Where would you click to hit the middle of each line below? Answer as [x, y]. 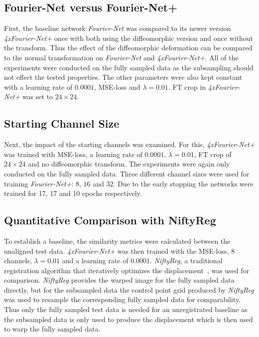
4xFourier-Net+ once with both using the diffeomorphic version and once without [129, 38]
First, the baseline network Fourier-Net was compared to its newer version [118, 28]
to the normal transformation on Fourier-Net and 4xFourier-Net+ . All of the [121, 57]
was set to [38, 96]
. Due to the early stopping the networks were [183, 183]
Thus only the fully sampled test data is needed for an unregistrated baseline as [126, 309]
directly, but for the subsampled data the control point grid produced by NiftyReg [129, 289]
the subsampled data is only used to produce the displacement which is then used [129, 319]
